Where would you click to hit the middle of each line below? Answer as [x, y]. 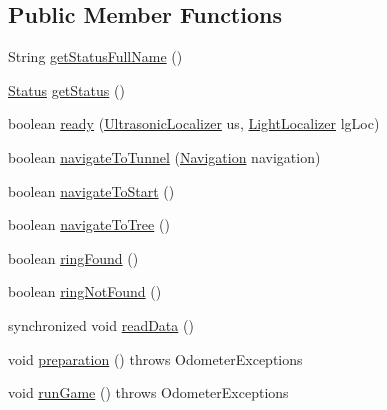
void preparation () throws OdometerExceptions [155, 358]
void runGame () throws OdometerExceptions [148, 392]
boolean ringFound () [73, 257]
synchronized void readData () [101, 324]
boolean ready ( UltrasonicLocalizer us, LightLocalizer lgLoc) [194, 123]
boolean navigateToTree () [89, 224]
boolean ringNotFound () [85, 291]
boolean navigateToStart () [91, 190]
